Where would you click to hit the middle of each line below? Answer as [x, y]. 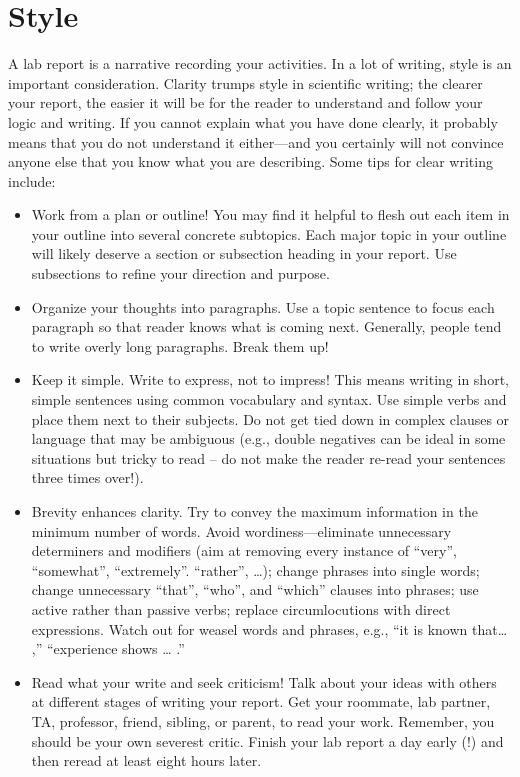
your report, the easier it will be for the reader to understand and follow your [245, 102]
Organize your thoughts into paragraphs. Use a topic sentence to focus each [263, 306]
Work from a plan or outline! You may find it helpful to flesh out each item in [270, 214]
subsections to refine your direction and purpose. [180, 273]
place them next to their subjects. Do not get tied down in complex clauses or [270, 418]
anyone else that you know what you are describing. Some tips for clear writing [250, 161]
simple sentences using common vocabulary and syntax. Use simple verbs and [269, 399]
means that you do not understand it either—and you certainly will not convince [256, 141]
